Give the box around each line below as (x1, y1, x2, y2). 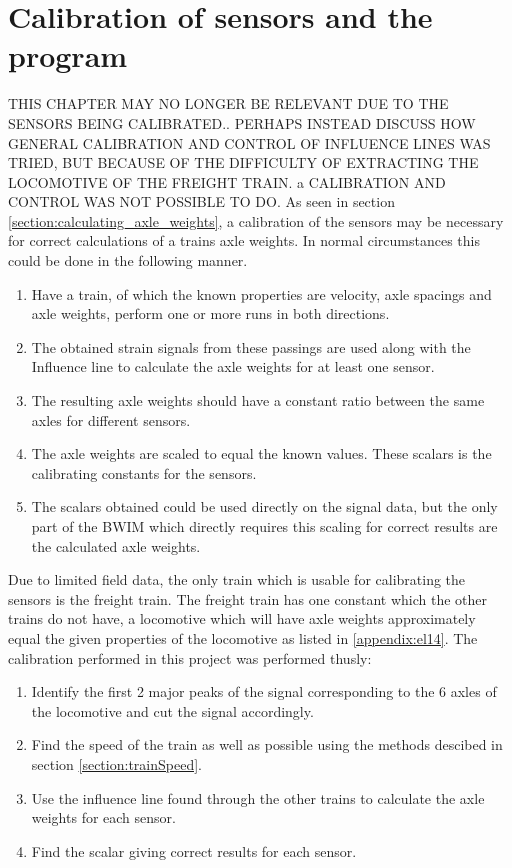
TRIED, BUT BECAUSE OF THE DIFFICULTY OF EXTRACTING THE (8, 152, 479, 173)
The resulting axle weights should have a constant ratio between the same (31, 390, 485, 411)
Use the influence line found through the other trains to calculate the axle (31, 787, 485, 808)
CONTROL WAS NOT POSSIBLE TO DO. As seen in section (8, 191, 395, 212)
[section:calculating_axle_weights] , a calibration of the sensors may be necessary (8, 210, 504, 231)
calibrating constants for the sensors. (31, 462, 257, 483)
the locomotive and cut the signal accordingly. (31, 700, 314, 721)
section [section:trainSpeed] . (31, 753, 202, 774)
